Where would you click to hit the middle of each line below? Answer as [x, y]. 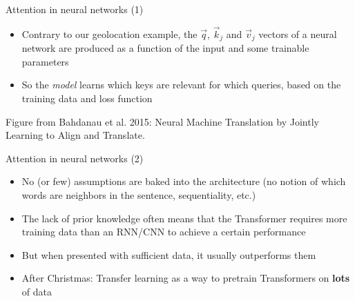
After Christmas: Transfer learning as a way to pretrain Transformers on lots [186, 278]
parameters [45, 61]
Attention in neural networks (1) [75, 9]
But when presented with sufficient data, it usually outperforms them [169, 254]
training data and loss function [87, 98]
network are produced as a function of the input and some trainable [165, 48]
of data [37, 291]
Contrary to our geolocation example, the [109, 33]
